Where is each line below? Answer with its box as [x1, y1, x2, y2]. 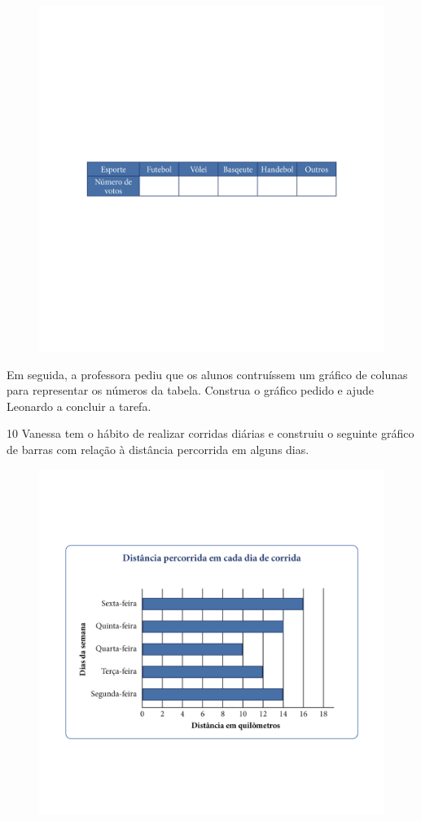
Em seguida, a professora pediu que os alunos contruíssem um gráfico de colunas [7, 365, 408, 382]
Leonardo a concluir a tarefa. [7, 397, 151, 414]
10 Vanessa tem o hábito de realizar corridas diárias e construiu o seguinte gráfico [7, 425, 414, 442]
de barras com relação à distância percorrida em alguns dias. [7, 440, 309, 457]
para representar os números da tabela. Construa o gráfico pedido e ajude [7, 382, 374, 399]
